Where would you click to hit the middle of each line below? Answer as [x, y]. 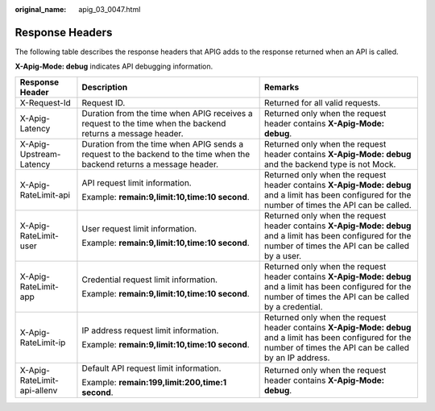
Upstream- [40, 154]
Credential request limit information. [149, 280]
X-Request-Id [46, 102]
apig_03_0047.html [110, 9]
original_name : [41, 9]
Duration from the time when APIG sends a [163, 143]
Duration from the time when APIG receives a [167, 113]
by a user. [283, 255]
